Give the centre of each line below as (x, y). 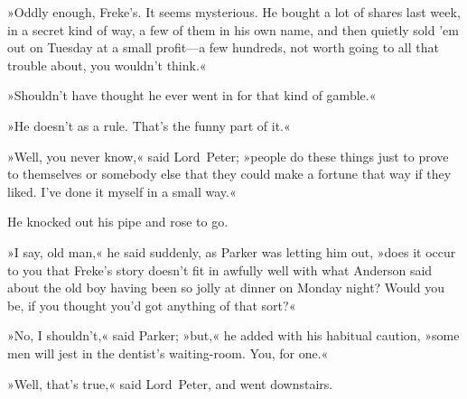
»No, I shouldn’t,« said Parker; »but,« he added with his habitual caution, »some (233, 335)
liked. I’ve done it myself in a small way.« (122, 191)
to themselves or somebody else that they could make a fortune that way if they (229, 174)
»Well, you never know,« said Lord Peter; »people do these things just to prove (228, 156)
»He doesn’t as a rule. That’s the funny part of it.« (149, 125)
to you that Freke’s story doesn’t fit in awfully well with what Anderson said (220, 269)
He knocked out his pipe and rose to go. (118, 222)
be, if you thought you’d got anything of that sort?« (152, 305)
